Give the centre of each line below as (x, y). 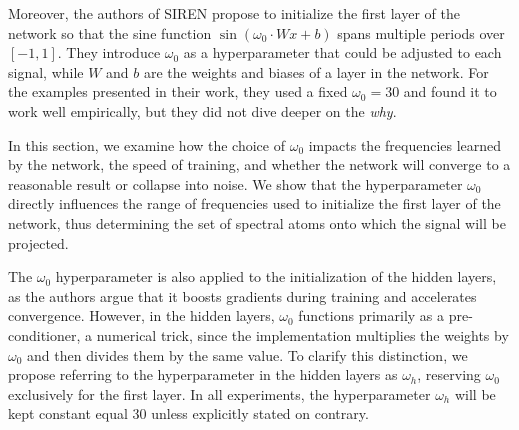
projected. (38, 242)
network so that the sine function (110, 32)
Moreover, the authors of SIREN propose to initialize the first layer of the (234, 13)
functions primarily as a (371, 315)
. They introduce (109, 52)
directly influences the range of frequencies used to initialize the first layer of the (254, 203)
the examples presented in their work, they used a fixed (178, 91)
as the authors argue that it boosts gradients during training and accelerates (242, 295)
